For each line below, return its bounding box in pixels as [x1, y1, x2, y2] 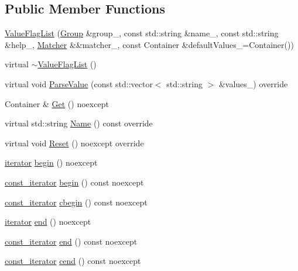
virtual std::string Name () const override [5, 117, 153, 129]
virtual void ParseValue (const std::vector [5, 77, 153, 90]
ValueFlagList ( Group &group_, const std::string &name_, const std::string [5, 27, 279, 39]
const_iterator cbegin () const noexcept [5, 195, 148, 208]
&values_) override [218, 77, 288, 90]
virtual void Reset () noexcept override [5, 136, 144, 149]
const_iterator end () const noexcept [5, 235, 138, 247]
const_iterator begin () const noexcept [5, 176, 144, 188]
